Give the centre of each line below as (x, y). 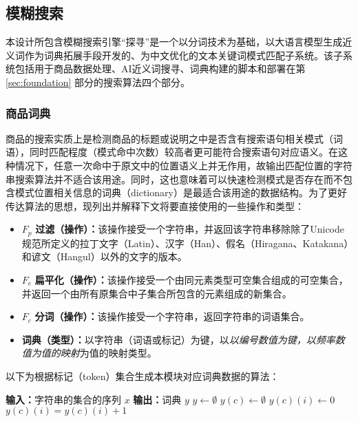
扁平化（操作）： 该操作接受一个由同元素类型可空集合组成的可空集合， (191, 279)
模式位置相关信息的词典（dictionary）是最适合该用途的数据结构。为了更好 (181, 192)
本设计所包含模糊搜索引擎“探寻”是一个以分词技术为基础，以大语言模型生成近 (179, 42)
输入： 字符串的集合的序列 (63, 399)
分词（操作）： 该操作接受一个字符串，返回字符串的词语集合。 (172, 316)
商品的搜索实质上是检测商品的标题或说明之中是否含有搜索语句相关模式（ (169, 138)
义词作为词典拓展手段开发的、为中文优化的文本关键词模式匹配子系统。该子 (174, 55)
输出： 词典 (157, 399)
